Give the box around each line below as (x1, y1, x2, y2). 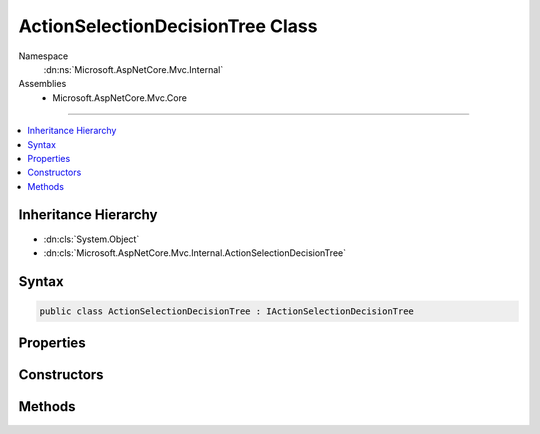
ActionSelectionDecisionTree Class (18, 15, 318, 37)
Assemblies (18, 78, 67, 90)
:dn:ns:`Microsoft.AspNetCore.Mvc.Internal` (43, 63, 224, 75)
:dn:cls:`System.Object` (43, 233, 140, 245)
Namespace (18, 50, 69, 62)
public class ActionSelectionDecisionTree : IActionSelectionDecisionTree (39, 305, 415, 317)
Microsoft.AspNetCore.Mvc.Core (52, 91, 187, 104)
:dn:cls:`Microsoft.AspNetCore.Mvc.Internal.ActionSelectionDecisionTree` (43, 246, 347, 259)
